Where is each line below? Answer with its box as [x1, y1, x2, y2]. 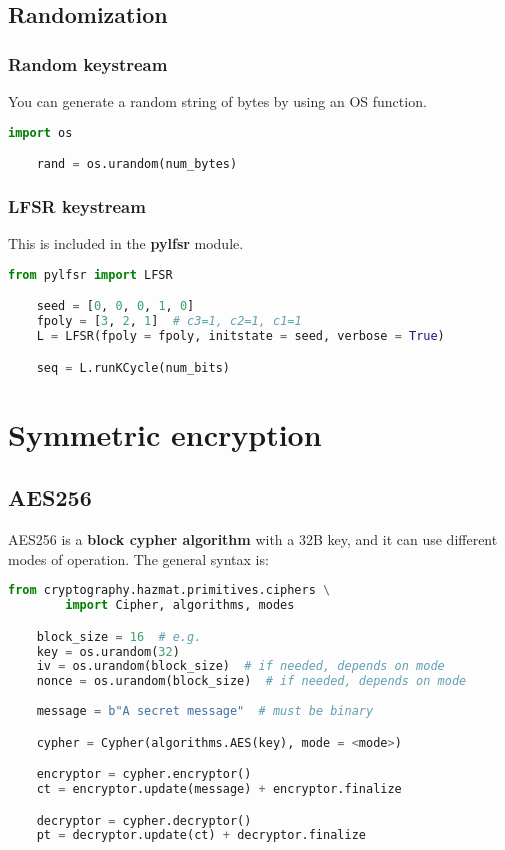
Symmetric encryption [8, 413, 322, 454]
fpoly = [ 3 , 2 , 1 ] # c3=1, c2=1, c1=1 [36, 314, 302, 329]
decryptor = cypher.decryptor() [36, 813, 252, 828]
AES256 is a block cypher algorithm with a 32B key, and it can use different [8, 529, 498, 550]
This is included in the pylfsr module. [8, 233, 244, 254]
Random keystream [8, 51, 168, 76]
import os [8, 125, 73, 140]
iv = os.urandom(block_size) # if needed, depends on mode [36, 659, 445, 674]
